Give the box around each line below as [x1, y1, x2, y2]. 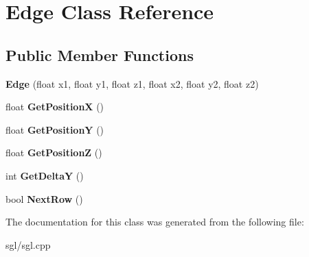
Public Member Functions [5, 44, 194, 65]
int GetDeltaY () [5, 168, 84, 182]
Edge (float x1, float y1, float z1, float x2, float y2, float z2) [5, 76, 259, 90]
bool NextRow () [5, 191, 83, 206]
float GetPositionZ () [5, 145, 102, 160]
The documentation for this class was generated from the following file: [5, 215, 304, 229]
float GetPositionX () [5, 99, 104, 114]
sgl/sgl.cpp [5, 237, 51, 252]
